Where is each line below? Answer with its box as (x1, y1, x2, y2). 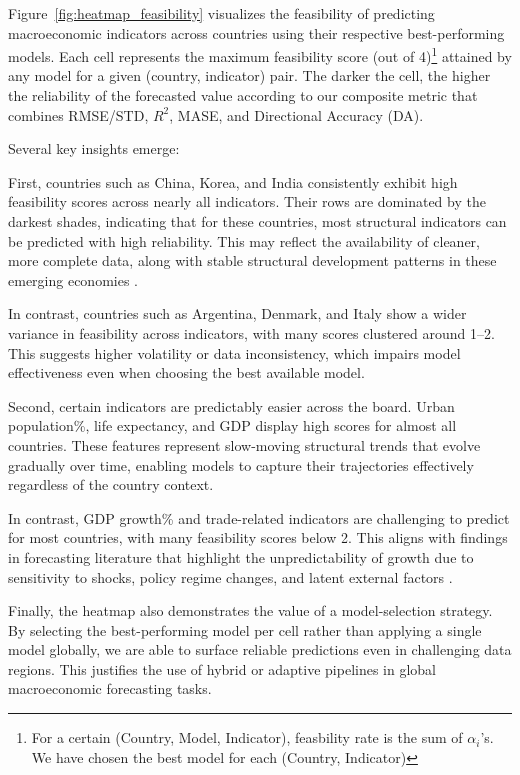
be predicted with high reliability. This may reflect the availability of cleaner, (8, 230, 480, 251)
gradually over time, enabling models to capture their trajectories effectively (8, 454, 474, 475)
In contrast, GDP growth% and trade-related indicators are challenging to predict (8, 507, 510, 528)
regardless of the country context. (8, 474, 214, 495)
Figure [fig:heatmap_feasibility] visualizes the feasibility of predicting (8, 3, 435, 23)
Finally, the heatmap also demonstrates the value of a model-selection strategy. (8, 600, 493, 621)
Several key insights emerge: (8, 138, 180, 159)
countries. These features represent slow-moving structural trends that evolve (8, 434, 481, 455)
